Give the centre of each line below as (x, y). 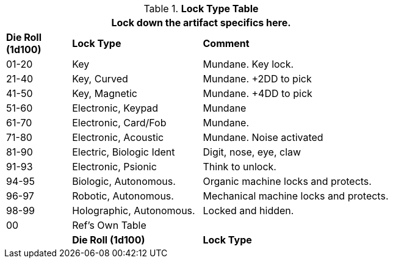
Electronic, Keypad (115, 108)
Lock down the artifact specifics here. (201, 23)
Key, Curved (100, 79)
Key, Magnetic (105, 93)
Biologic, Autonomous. (124, 181)
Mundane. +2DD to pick (257, 79)
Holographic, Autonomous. (134, 211)
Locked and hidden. (248, 211)
